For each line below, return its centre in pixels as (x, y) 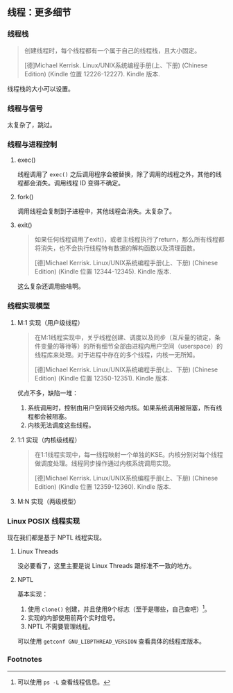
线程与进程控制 (32, 144)
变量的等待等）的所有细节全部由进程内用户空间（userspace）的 (132, 346)
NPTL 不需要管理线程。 (61, 626)
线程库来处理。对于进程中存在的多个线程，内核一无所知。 (116, 354)
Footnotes (25, 660)
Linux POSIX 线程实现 (44, 521)
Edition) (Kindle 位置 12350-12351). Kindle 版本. (102, 378)
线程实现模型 (29, 306)
